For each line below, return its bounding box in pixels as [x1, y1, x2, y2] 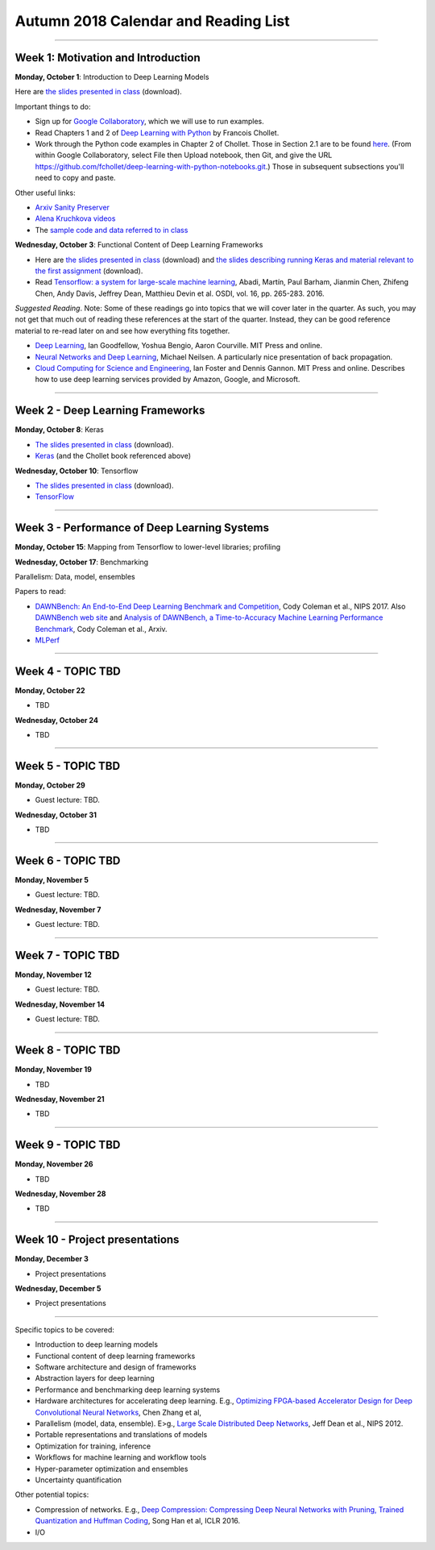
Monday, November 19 [14, 1065, 93, 1074]
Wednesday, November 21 [14, 1094, 105, 1103]
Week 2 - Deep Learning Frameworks [14, 404, 205, 418]
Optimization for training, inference [35, 1441, 151, 1451]
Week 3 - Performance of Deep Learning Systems [14, 521, 270, 535]
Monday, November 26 [14, 1159, 93, 1169]
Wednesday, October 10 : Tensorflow [14, 466, 139, 476]
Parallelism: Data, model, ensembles [14, 571, 136, 581]
